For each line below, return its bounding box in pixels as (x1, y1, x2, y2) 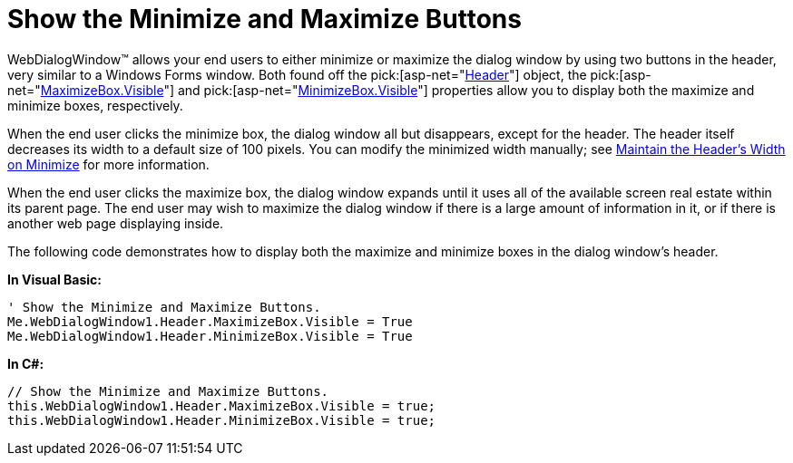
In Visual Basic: (7, 271, 102, 287)
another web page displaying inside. (7, 215, 224, 231)
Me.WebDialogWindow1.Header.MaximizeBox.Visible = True (7, 313, 413, 329)
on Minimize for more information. (7, 156, 210, 172)
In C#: (7, 355, 44, 371)
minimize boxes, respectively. (7, 97, 183, 113)
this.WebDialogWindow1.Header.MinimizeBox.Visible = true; (7, 412, 436, 428)
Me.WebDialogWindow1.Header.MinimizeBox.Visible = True (7, 328, 413, 343)
